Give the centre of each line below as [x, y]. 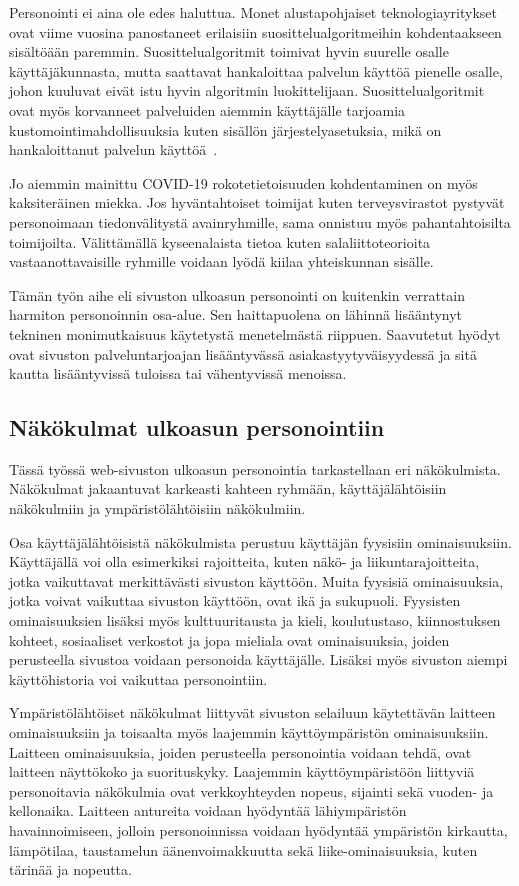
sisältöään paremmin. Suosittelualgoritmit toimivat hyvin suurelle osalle [229, 51]
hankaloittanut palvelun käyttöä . [113, 149]
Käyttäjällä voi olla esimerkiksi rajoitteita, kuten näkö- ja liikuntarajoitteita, [244, 561]
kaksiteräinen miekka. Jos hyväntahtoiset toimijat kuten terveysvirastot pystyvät [257, 202]
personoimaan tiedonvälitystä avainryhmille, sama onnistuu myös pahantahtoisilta [260, 221]
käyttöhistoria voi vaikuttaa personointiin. [138, 678]
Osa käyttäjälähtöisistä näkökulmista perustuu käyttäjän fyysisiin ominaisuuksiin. [260, 541]
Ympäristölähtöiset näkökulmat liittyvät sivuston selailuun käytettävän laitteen [252, 712]
